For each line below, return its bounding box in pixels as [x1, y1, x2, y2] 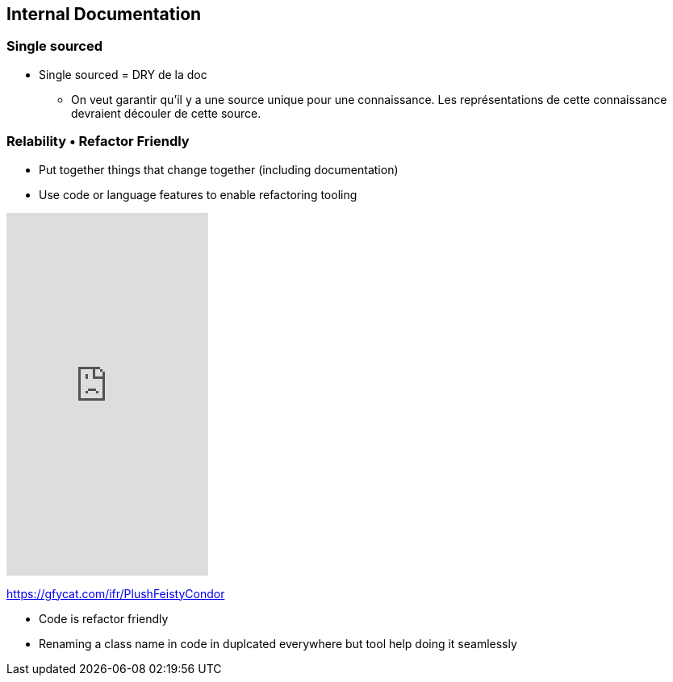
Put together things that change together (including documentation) [39, 162, 399, 177]
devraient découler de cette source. [71, 106, 261, 120]
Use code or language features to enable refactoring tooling [39, 187, 357, 202]
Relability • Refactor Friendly [6, 133, 190, 150]
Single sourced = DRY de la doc [39, 67, 207, 81]
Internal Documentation [6, 4, 202, 24]
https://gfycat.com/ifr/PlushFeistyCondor [6, 586, 225, 601]
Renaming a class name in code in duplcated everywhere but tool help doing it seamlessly [39, 636, 517, 651]
